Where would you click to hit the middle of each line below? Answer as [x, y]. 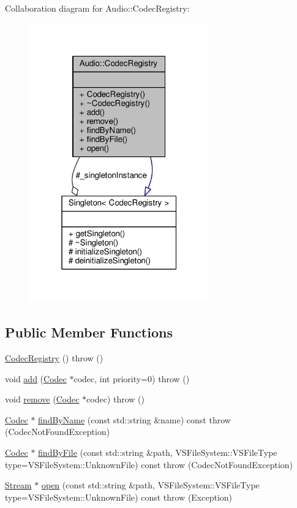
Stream [18, 485]
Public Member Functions [89, 332]
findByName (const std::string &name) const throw [134, 419]
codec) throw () [115, 399]
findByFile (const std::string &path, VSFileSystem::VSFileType [158, 452]
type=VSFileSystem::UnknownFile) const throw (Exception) [119, 497]
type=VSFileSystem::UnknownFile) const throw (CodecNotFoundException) [149, 464]
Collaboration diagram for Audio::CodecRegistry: [97, 8]
